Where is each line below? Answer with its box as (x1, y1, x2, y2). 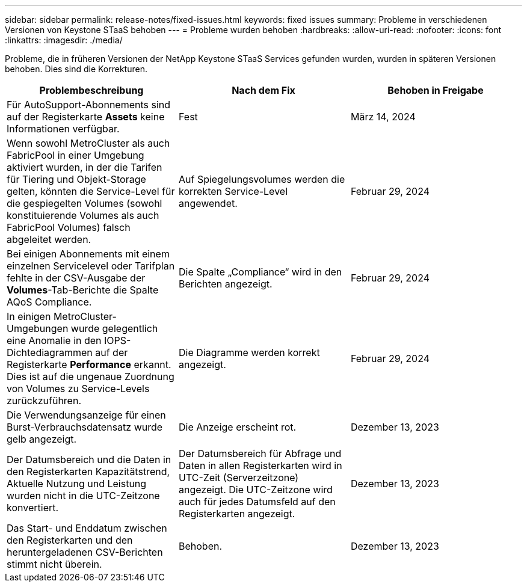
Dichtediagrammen (7, 346, 93, 358)
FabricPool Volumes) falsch (7, 221, 131, 233)
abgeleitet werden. (7, 233, 91, 245)
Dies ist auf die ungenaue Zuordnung (7, 370, 174, 383)
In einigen (7, 310, 51, 322)
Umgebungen (7, 322, 69, 334)
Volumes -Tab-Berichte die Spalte (7, 284, 159, 296)
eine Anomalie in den (7, 334, 102, 346)
